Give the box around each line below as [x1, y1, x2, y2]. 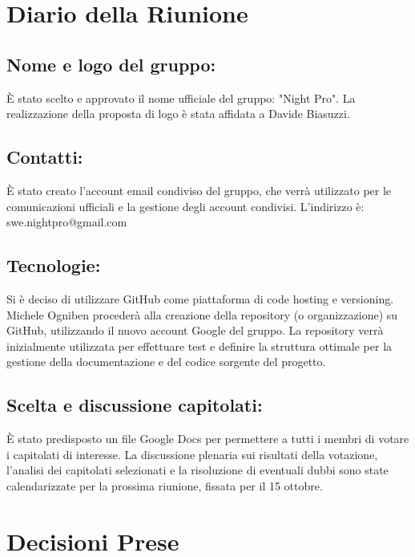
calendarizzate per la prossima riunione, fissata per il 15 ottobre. [6, 477, 323, 494]
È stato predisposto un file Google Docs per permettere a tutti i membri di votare [6, 430, 409, 447]
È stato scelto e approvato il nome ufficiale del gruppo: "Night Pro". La [6, 89, 356, 106]
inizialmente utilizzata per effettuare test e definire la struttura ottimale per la [6, 337, 393, 354]
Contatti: [6, 144, 83, 169]
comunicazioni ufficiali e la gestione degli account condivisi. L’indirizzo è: [6, 197, 365, 214]
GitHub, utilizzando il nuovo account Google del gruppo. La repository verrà [6, 322, 384, 339]
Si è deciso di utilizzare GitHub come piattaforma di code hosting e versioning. [6, 290, 394, 307]
